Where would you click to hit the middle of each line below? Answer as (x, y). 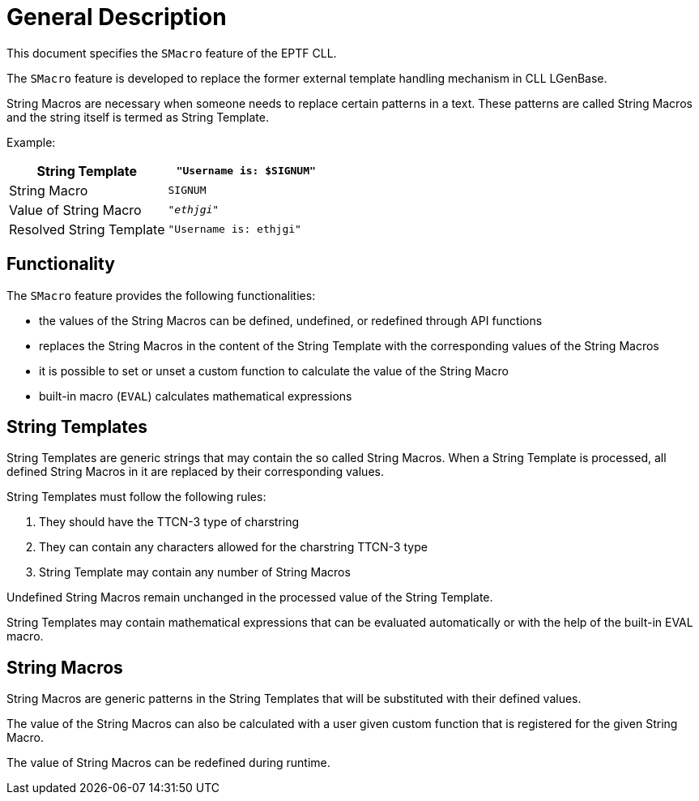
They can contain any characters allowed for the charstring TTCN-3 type (233, 547)
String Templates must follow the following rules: (136, 497)
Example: (31, 142)
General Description (117, 17)
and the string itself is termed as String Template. (138, 117)
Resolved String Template (87, 229)
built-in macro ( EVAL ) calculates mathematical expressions (196, 396)
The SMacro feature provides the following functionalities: (161, 295)
